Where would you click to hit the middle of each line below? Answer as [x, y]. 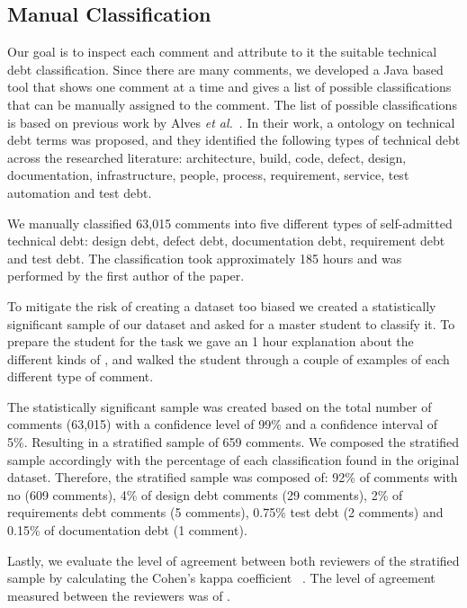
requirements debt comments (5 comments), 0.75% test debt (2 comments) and [225, 512]
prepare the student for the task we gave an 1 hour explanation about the [211, 341]
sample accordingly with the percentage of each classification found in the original [233, 459]
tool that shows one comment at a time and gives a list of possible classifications [229, 87]
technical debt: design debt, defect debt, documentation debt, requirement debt [226, 241]
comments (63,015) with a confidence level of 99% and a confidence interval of [223, 424]
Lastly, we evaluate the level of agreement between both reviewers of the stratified [233, 560]
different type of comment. [81, 376]
